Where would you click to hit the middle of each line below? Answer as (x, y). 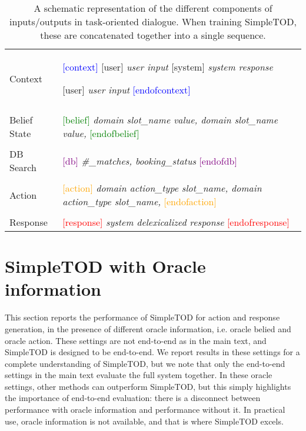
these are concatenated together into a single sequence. (153, 35)
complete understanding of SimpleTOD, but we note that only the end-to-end (145, 363)
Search (23, 167)
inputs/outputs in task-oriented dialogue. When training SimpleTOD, (153, 21)
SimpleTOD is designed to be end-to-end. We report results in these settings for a (152, 352)
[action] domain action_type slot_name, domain (162, 188)
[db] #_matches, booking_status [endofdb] (150, 161)
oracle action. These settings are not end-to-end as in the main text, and (136, 340)
